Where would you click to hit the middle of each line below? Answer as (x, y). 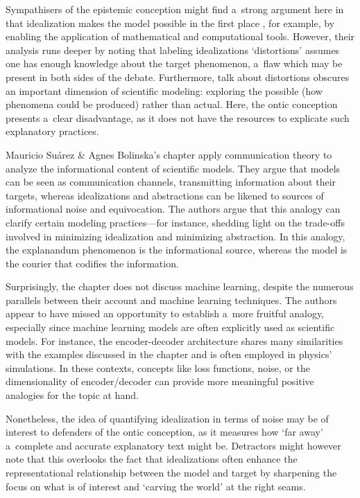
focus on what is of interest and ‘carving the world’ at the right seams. (156, 486)
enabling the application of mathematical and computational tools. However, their (180, 36)
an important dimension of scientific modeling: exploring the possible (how (164, 90)
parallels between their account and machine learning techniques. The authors (171, 300)
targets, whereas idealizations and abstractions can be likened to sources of (165, 195)
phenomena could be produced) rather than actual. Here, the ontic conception (172, 104)
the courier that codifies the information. (92, 263)
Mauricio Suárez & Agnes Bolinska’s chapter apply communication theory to (169, 154)
